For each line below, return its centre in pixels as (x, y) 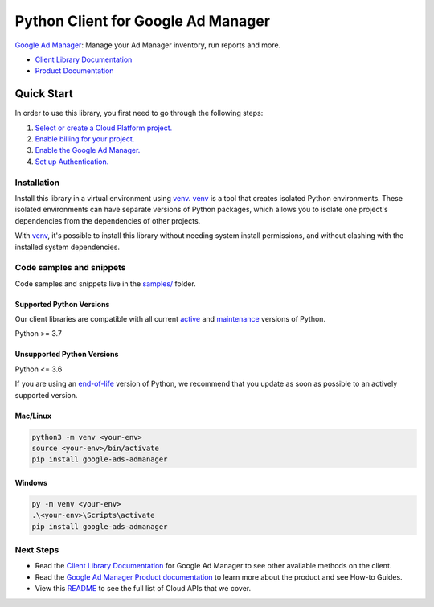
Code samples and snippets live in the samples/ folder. (105, 283)
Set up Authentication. (72, 162)
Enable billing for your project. (85, 139)
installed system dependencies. (68, 247)
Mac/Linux (33, 416)
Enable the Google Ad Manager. (88, 150)
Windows (31, 482)
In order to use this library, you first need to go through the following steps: (139, 113)
